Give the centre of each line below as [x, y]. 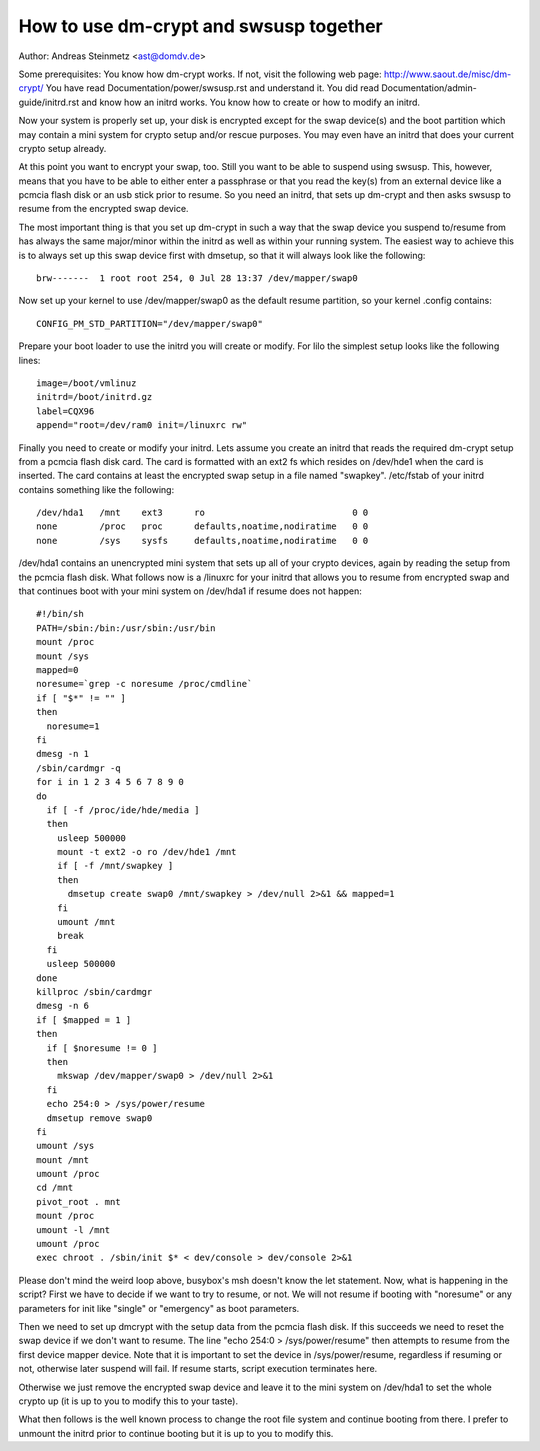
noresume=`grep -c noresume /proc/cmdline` [144, 684]
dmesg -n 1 [63, 754]
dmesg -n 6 [63, 1006]
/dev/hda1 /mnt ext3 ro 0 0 [202, 513]
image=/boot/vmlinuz [86, 383]
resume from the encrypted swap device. [103, 209]
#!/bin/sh [60, 614]
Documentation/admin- [429, 88]
